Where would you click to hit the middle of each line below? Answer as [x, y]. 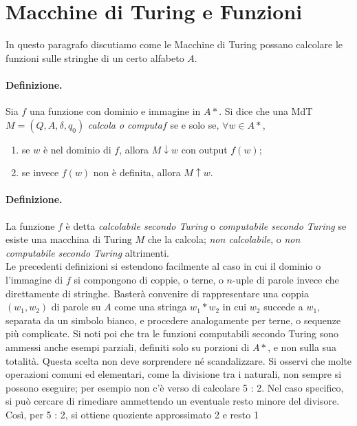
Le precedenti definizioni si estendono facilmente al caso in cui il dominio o [163, 266]
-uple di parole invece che [286, 280]
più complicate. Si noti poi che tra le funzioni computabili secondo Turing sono [172, 333]
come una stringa [151, 307]
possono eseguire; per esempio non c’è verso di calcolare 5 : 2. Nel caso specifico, [175, 387]
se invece [40, 172]
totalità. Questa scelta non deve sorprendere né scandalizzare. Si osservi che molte [179, 360]
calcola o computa [125, 124]
